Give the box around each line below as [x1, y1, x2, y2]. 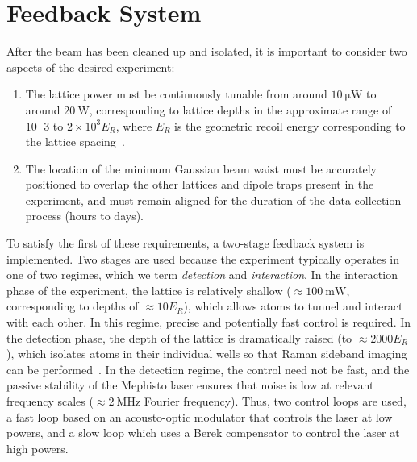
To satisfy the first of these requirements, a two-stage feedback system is [6, 235, 365, 252]
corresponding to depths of [6, 298, 139, 314]
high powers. [6, 439, 69, 456]
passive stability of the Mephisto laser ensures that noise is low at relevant [6, 377, 374, 393]
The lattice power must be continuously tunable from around [25, 85, 327, 102]
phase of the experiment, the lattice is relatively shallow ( [6, 281, 291, 298]
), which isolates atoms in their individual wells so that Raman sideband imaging [6, 345, 407, 362]
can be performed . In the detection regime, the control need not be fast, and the [6, 360, 410, 377]
